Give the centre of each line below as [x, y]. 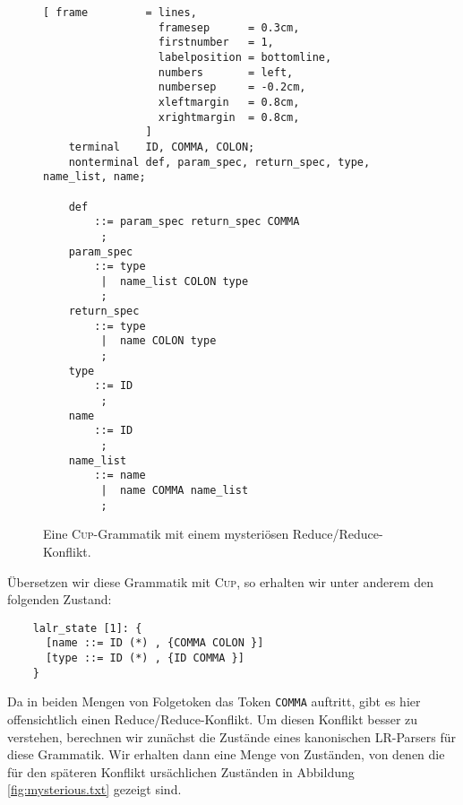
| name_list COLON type [175, 281]
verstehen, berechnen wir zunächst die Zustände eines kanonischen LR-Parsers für [232, 736]
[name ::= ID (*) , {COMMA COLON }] [154, 643]
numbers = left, [226, 72]
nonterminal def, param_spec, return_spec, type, [219, 162]
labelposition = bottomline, [245, 57]
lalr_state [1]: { [87, 628]
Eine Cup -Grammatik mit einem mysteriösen [166, 534]
